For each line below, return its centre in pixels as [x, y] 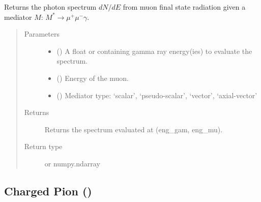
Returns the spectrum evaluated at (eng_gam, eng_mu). [134, 129]
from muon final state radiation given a [184, 7]
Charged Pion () [48, 191]
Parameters [42, 34]
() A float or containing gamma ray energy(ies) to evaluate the [154, 51]
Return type [43, 146]
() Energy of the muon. [93, 78]
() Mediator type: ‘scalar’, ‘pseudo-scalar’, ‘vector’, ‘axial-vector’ [157, 95]
